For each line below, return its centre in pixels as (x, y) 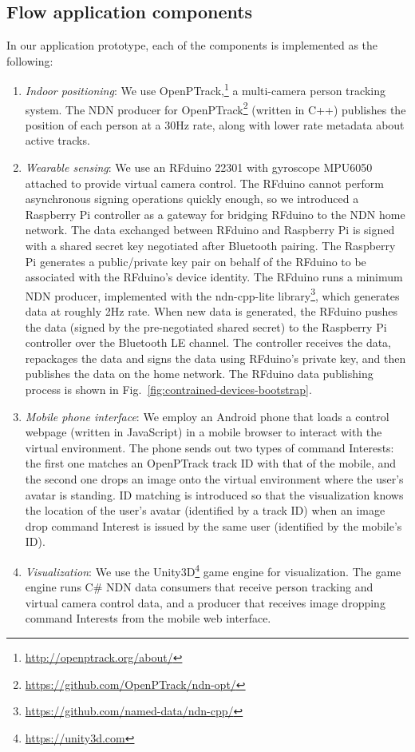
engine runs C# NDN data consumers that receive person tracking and (199, 587)
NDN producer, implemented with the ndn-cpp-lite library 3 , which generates (212, 294)
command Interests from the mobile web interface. (148, 618)
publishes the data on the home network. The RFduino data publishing (199, 374)
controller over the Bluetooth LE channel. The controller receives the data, (208, 342)
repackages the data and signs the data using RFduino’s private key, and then (215, 358)
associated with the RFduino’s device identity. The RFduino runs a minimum (214, 277)
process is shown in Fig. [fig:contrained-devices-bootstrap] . (168, 390)
